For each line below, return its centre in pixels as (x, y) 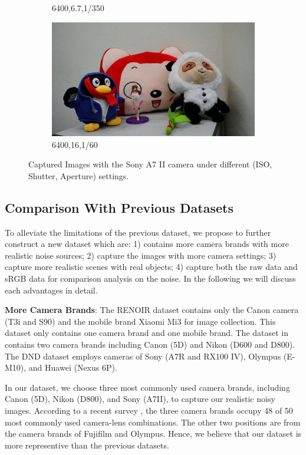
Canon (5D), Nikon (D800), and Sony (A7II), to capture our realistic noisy (140, 399)
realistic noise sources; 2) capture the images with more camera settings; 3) (141, 255)
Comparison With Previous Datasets (119, 207)
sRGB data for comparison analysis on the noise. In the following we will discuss (150, 278)
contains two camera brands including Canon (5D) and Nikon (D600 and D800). (150, 344)
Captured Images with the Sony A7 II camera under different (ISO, (150, 164)
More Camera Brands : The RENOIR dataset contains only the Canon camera (152, 310)
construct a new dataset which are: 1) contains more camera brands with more (147, 244)
